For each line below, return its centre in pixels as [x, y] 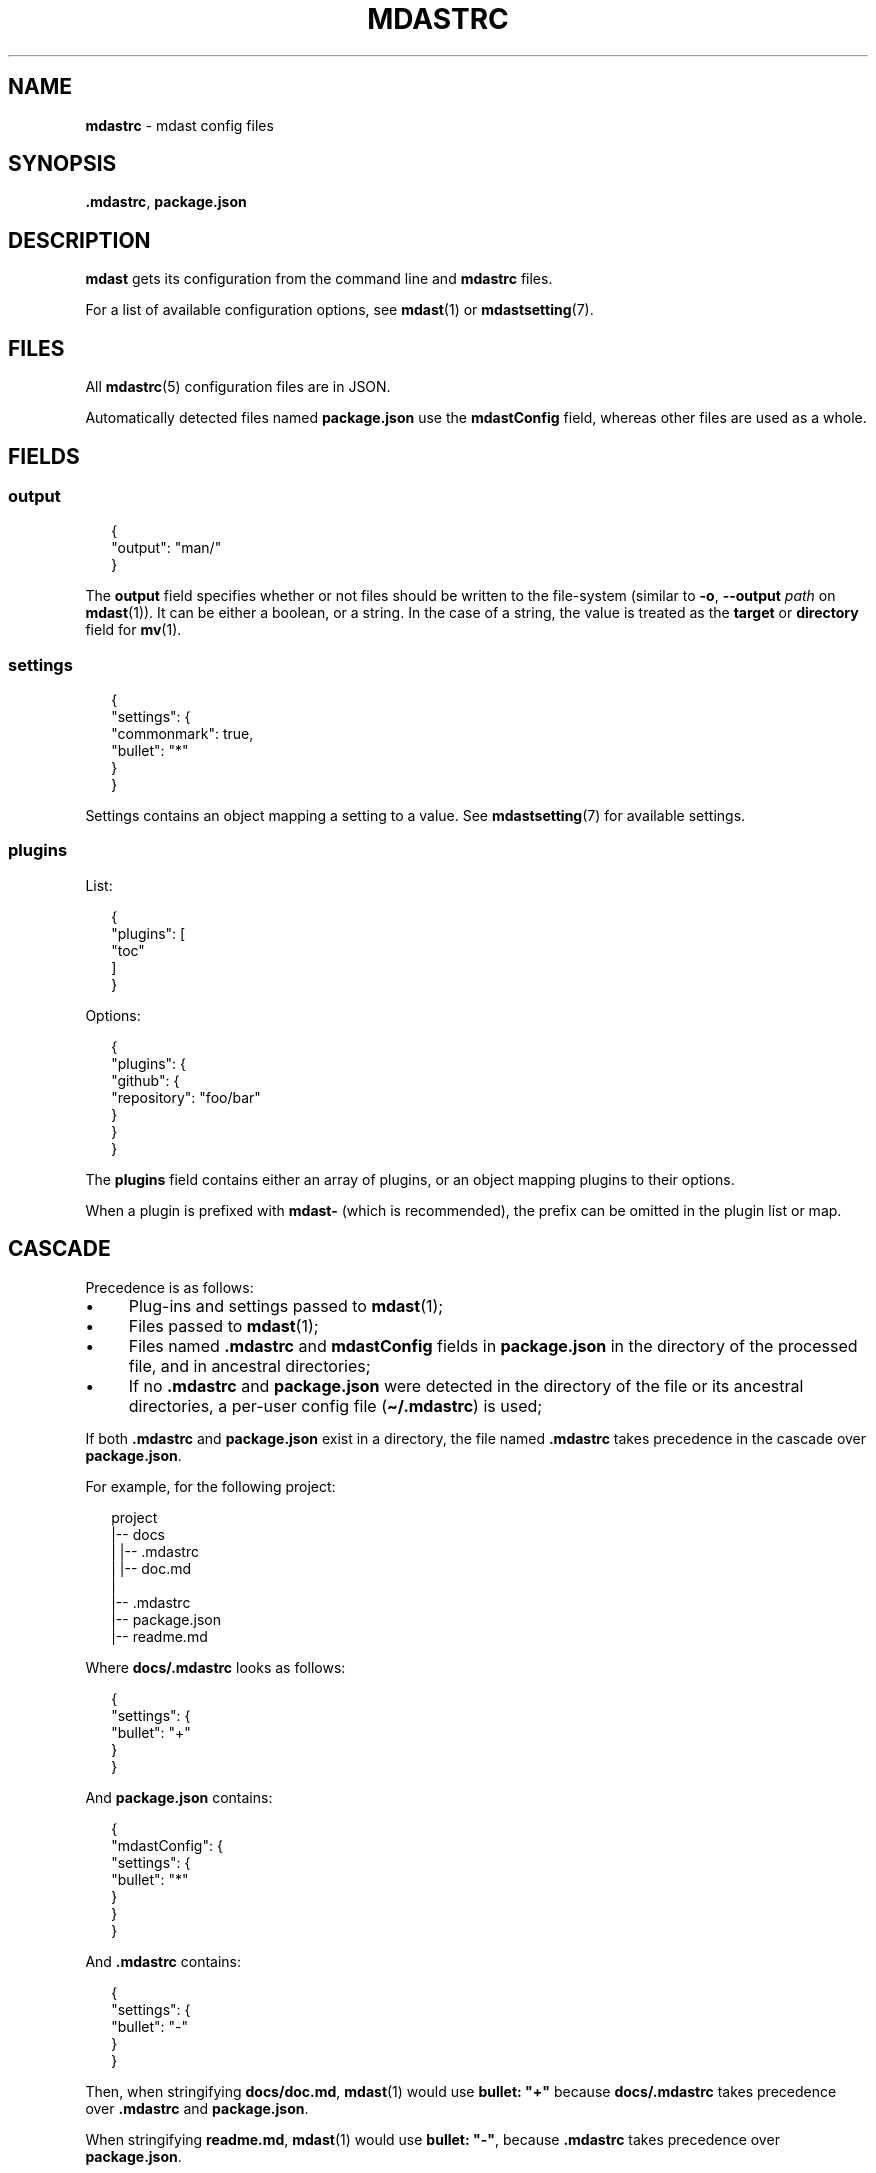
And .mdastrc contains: [163, 1961]
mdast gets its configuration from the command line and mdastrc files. [319, 279]
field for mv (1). [133, 630]
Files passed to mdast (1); [223, 1325]
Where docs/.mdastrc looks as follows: [215, 1667]
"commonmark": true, [182, 734]
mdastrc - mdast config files [179, 125]
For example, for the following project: [210, 1486]
